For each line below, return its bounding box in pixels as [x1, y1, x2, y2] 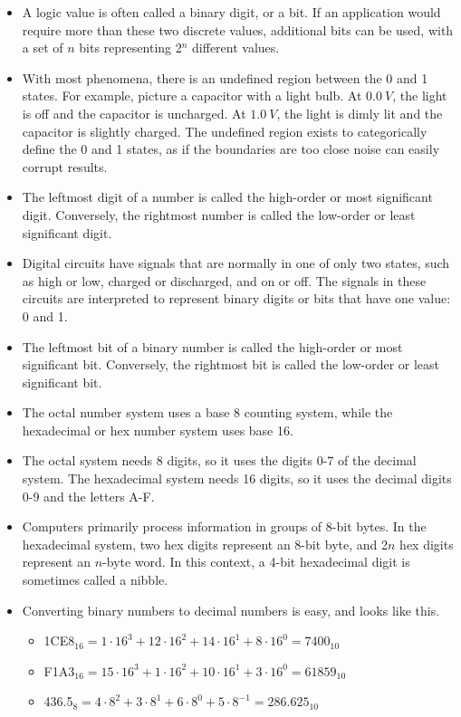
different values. [192, 38, 280, 57]
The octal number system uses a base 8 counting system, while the [22, 403, 393, 422]
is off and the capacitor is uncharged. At [22, 103, 246, 122]
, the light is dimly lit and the [276, 103, 443, 122]
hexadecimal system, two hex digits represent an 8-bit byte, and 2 [22, 534, 389, 553]
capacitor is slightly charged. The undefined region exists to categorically [22, 121, 427, 140]
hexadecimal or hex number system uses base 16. [22, 420, 293, 439]
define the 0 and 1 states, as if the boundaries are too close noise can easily [22, 139, 440, 158]
